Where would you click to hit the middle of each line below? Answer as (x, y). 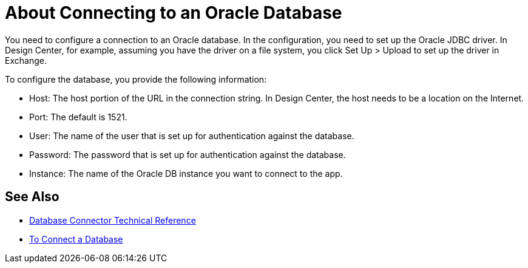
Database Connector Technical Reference (113, 220)
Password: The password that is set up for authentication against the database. (188, 154)
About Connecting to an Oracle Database (174, 13)
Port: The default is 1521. (78, 117)
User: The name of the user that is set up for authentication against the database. (192, 136)
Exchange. (26, 60)
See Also (32, 197)
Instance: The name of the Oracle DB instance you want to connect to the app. (186, 173)
